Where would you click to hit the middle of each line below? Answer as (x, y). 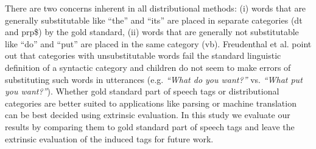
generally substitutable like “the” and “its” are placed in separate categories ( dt (154, 20)
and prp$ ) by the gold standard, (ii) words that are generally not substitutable (152, 32)
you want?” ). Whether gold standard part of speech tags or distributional (142, 91)
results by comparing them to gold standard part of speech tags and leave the (150, 126)
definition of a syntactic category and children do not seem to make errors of (148, 67)
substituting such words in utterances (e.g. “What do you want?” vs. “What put (154, 79)
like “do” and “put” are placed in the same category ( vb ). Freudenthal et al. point (158, 43)
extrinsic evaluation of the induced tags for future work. (109, 138)
